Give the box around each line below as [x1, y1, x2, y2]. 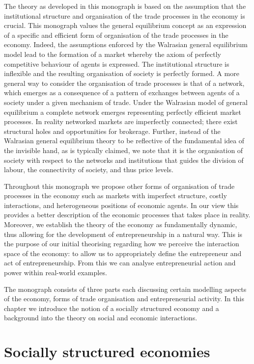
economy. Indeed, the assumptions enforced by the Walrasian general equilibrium [4, 39, 248, 50]
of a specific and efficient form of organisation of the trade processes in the [4, 29, 228, 40]
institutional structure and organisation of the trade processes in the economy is [4, 10, 245, 21]
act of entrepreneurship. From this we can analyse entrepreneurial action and [4, 258, 236, 268]
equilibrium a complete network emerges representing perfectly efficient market [4, 106, 241, 117]
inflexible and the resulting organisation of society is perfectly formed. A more [4, 68, 239, 78]
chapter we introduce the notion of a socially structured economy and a [4, 303, 219, 313]
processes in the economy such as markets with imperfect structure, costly [4, 190, 227, 201]
